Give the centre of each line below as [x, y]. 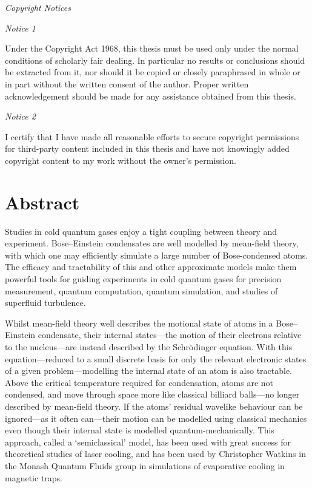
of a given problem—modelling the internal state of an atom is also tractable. [149, 371]
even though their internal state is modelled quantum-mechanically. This [140, 430]
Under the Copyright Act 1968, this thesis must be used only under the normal [152, 48]
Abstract [42, 202]
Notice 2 [20, 116]
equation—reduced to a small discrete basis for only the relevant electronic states [156, 358]
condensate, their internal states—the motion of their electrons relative [170, 335]
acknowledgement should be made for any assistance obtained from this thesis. [151, 96]
